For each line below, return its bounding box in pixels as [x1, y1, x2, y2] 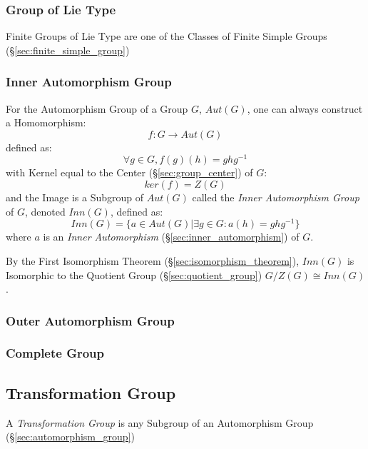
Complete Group [6, 344, 105, 362]
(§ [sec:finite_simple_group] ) [6, 42, 130, 57]
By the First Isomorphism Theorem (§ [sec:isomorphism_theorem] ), [6, 253, 300, 268]
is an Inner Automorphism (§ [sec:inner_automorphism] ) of [43, 229, 300, 244]
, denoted [24, 203, 66, 218]
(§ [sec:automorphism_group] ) [6, 429, 135, 444]
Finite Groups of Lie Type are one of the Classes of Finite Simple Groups [6, 29, 327, 44]
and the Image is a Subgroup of [6, 190, 144, 205]
